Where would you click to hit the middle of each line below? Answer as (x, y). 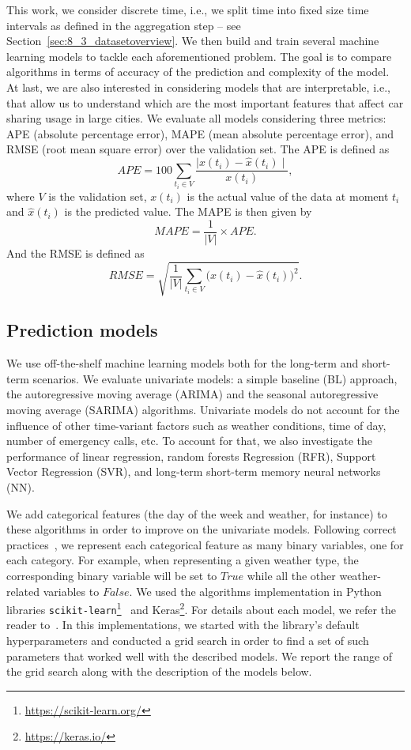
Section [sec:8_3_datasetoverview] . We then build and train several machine (193, 41)
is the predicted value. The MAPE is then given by (188, 211)
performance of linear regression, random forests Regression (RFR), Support (191, 456)
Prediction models (82, 330)
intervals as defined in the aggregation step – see (124, 25)
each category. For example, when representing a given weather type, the (183, 560)
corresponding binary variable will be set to (112, 575)
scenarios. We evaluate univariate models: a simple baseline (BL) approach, (215, 378)
